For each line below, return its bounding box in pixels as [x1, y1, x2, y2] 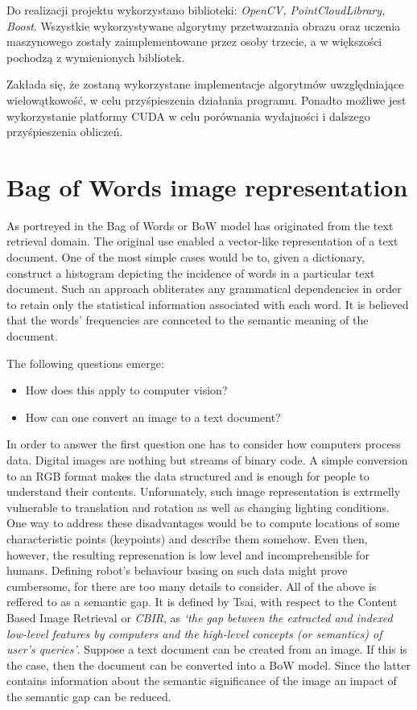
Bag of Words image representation [6, 170, 408, 203]
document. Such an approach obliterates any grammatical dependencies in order [6, 280, 402, 297]
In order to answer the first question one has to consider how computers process [6, 435, 401, 452]
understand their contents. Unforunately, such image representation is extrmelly [6, 483, 401, 500]
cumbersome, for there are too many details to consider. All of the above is [6, 577, 377, 594]
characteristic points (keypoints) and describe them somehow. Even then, [6, 530, 368, 547]
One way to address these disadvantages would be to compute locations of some [6, 514, 400, 531]
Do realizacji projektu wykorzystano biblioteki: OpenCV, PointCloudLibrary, [6, 2, 386, 18]
